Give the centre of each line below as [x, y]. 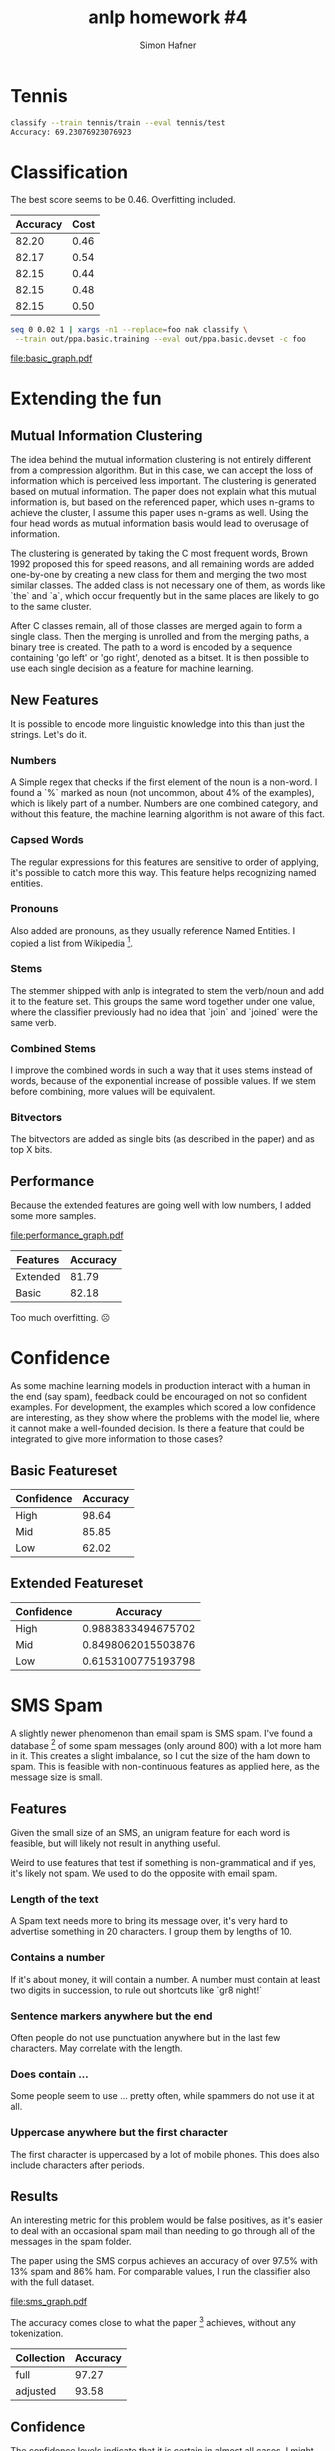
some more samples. [53, 1216]
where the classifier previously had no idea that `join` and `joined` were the [164, 1012]
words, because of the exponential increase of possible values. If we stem [163, 1081]
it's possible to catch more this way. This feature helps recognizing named [163, 872]
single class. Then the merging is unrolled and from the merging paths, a [160, 637]
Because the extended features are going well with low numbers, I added [161, 1205]
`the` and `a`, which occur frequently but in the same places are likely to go [165, 596]
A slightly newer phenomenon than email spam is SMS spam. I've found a [161, 1733]
